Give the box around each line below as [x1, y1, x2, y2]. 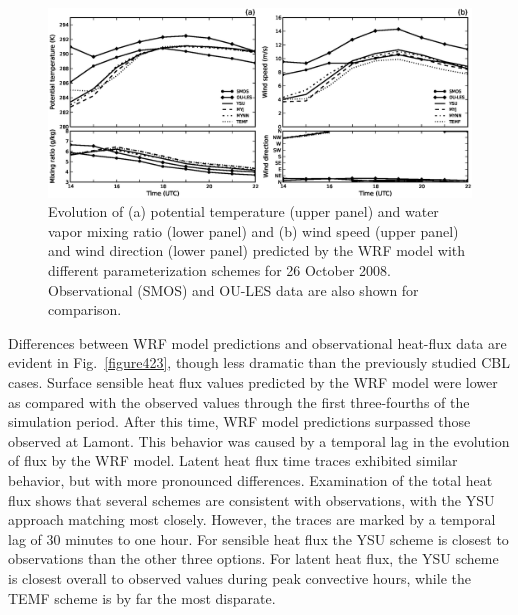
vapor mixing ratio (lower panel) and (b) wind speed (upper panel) [48, 220, 459, 241]
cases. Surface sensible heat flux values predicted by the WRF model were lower [8, 371, 498, 392]
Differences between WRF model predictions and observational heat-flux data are [8, 332, 507, 353]
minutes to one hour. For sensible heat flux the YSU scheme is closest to [65, 528, 509, 549]
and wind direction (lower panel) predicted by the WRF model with [48, 240, 466, 261]
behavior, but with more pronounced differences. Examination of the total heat [8, 469, 493, 490]
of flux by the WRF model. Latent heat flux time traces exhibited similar [8, 450, 458, 471]
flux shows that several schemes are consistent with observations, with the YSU [8, 489, 495, 510]
